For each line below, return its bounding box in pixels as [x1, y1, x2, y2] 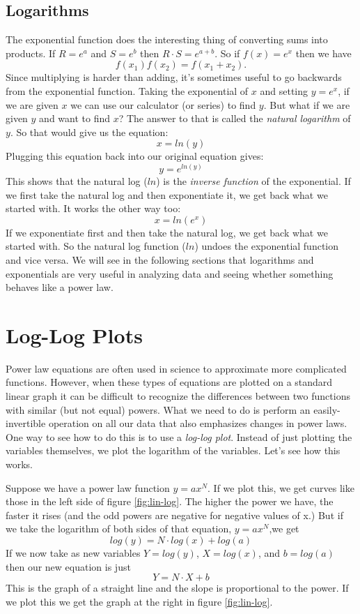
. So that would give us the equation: [10, 124, 169, 139]
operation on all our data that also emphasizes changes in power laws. [48, 416, 347, 430]
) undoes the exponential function [194, 239, 339, 253]
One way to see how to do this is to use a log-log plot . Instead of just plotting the [6, 429, 352, 444]
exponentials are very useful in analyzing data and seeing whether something [6, 266, 334, 280]
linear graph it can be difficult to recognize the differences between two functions [6, 389, 350, 403]
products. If [6, 45, 56, 60]
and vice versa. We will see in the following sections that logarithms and [6, 252, 314, 267]
